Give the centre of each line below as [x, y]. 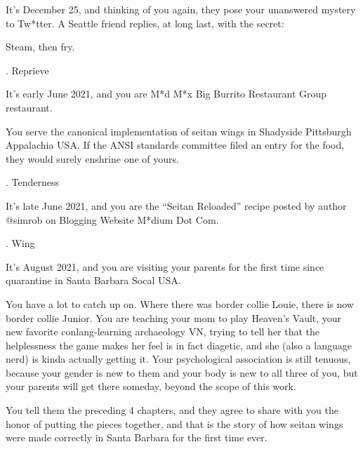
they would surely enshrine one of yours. [92, 158]
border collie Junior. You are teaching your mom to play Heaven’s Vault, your [174, 317]
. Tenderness [33, 182]
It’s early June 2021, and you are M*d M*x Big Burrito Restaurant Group [166, 94]
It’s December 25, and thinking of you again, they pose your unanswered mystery [181, 9]
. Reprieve [27, 70]
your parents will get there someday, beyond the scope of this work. [151, 386]
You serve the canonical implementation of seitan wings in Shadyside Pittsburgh [179, 131]
